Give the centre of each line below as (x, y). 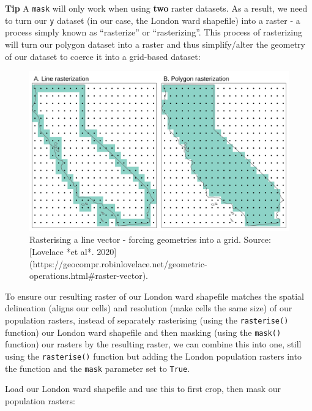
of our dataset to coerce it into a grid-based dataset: (103, 56)
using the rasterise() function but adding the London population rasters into (153, 356)
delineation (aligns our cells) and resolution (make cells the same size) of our (149, 308)
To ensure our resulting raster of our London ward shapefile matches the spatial (154, 296)
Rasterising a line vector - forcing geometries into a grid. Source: (150, 239)
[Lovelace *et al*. (62, 251)
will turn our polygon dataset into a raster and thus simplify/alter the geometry (155, 44)
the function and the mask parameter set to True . (98, 368)
